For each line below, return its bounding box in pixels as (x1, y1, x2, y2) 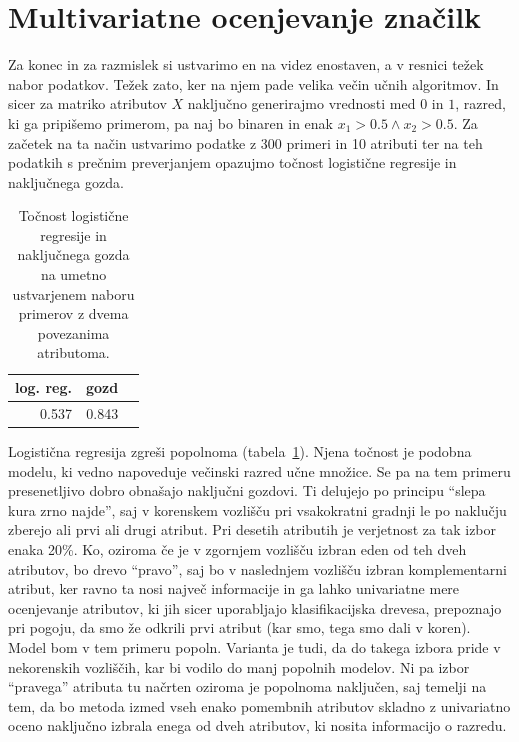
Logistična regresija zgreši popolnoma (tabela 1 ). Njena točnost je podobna (8, 440, 472, 461)
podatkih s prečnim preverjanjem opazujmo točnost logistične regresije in (8, 152, 457, 173)
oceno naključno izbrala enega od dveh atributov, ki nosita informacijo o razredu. (8, 715, 507, 736)
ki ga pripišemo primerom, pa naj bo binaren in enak (8, 112, 333, 133)
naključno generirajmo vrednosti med (187, 93, 416, 114)
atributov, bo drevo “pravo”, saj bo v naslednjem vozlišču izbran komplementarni (8, 558, 508, 579)
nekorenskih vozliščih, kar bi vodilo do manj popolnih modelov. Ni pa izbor (8, 656, 470, 677)
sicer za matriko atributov (8, 93, 167, 114)
